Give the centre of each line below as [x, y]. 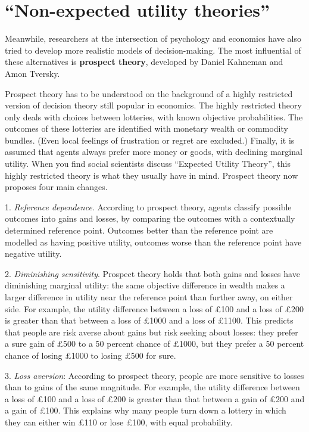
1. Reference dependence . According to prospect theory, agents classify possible [148, 206]
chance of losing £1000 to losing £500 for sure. [90, 355]
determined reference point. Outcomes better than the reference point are [139, 230]
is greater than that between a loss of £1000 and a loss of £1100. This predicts [149, 320]
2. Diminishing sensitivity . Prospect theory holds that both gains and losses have [152, 273]
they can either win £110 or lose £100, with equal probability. [119, 422]
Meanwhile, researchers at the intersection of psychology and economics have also [153, 38]
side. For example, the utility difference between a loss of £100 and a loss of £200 [154, 308]
